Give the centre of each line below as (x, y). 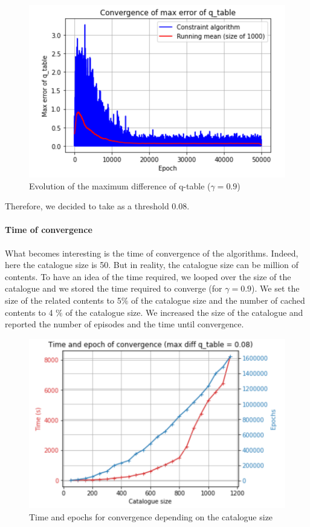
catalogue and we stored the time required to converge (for (114, 288)
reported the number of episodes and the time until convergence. (124, 324)
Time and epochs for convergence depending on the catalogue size (151, 516)
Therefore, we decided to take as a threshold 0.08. (97, 206)
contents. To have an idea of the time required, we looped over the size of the (148, 276)
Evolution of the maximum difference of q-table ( (120, 185)
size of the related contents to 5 (63, 300)
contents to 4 (29, 312)
